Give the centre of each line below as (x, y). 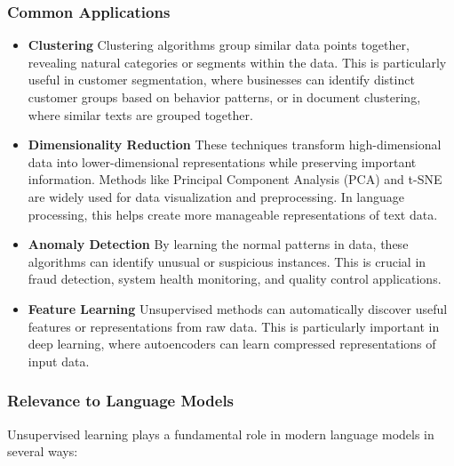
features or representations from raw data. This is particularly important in (234, 326)
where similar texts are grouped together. (140, 114)
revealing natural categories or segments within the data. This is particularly (237, 62)
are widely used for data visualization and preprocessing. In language (216, 196)
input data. (59, 361)
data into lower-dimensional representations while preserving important (222, 161)
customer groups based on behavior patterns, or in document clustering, (224, 97)
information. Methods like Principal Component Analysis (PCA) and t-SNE (235, 179)
